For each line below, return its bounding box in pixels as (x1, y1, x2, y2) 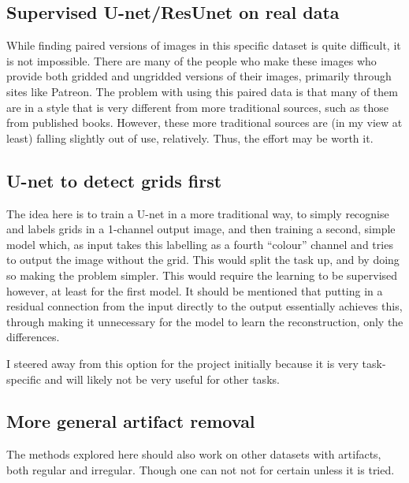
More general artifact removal (6, 409, 255, 433)
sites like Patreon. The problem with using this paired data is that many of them (6, 83, 398, 99)
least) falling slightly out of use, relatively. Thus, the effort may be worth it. (6, 129, 374, 146)
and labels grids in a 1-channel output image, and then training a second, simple (6, 221, 396, 237)
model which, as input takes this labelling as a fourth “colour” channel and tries (6, 236, 393, 252)
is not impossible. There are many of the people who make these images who (6, 52, 377, 69)
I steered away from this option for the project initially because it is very (6, 355, 359, 371)
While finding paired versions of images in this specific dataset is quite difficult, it (6, 37, 401, 54)
